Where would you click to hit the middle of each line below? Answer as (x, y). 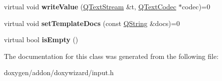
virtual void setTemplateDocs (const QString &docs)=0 (92, 23)
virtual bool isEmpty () (41, 40)
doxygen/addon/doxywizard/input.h (59, 72)
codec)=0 (196, 6)
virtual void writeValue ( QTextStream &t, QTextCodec (90, 6)
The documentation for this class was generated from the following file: (111, 56)
